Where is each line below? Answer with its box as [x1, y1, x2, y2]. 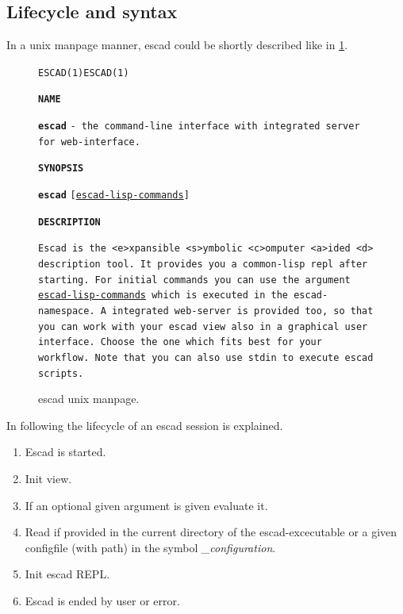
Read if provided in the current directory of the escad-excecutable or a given [25, 524, 397, 540]
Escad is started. [25, 443, 106, 460]
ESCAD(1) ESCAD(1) [38, 67, 129, 79]
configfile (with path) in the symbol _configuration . [25, 539, 276, 555]
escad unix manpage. [38, 390, 140, 407]
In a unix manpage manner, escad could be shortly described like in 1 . [6, 36, 348, 53]
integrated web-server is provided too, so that [112, 305, 374, 317]
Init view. [25, 470, 72, 487]
